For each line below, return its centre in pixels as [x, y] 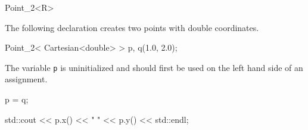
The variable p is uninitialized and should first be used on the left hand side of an [154, 67]
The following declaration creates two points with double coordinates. [132, 27]
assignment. [26, 79]
